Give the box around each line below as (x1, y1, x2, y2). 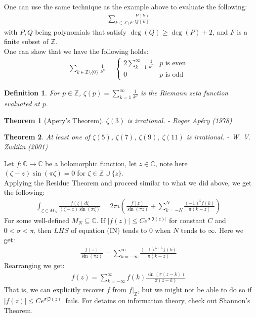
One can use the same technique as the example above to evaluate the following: (4, 1, 247, 11)
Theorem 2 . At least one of (4, 132, 90, 142)
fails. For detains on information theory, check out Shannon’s (65, 295, 251, 306)
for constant (169, 215, 206, 225)
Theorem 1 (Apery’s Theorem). (4, 115, 104, 125)
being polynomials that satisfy (35, 26, 127, 37)
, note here (155, 158, 188, 168)
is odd (165, 71, 184, 79)
